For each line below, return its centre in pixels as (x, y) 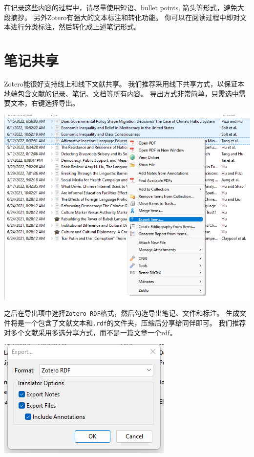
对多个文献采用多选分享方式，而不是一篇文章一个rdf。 (90, 332)
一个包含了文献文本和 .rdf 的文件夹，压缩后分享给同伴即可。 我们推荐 (135, 323)
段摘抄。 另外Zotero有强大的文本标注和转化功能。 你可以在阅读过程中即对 (122, 17)
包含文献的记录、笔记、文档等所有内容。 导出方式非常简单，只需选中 (128, 93)
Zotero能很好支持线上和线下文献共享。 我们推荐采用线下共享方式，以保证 (121, 83)
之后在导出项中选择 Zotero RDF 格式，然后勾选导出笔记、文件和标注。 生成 (122, 313)
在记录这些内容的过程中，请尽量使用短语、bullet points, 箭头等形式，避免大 (124, 7)
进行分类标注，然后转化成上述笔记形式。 (75, 27)
